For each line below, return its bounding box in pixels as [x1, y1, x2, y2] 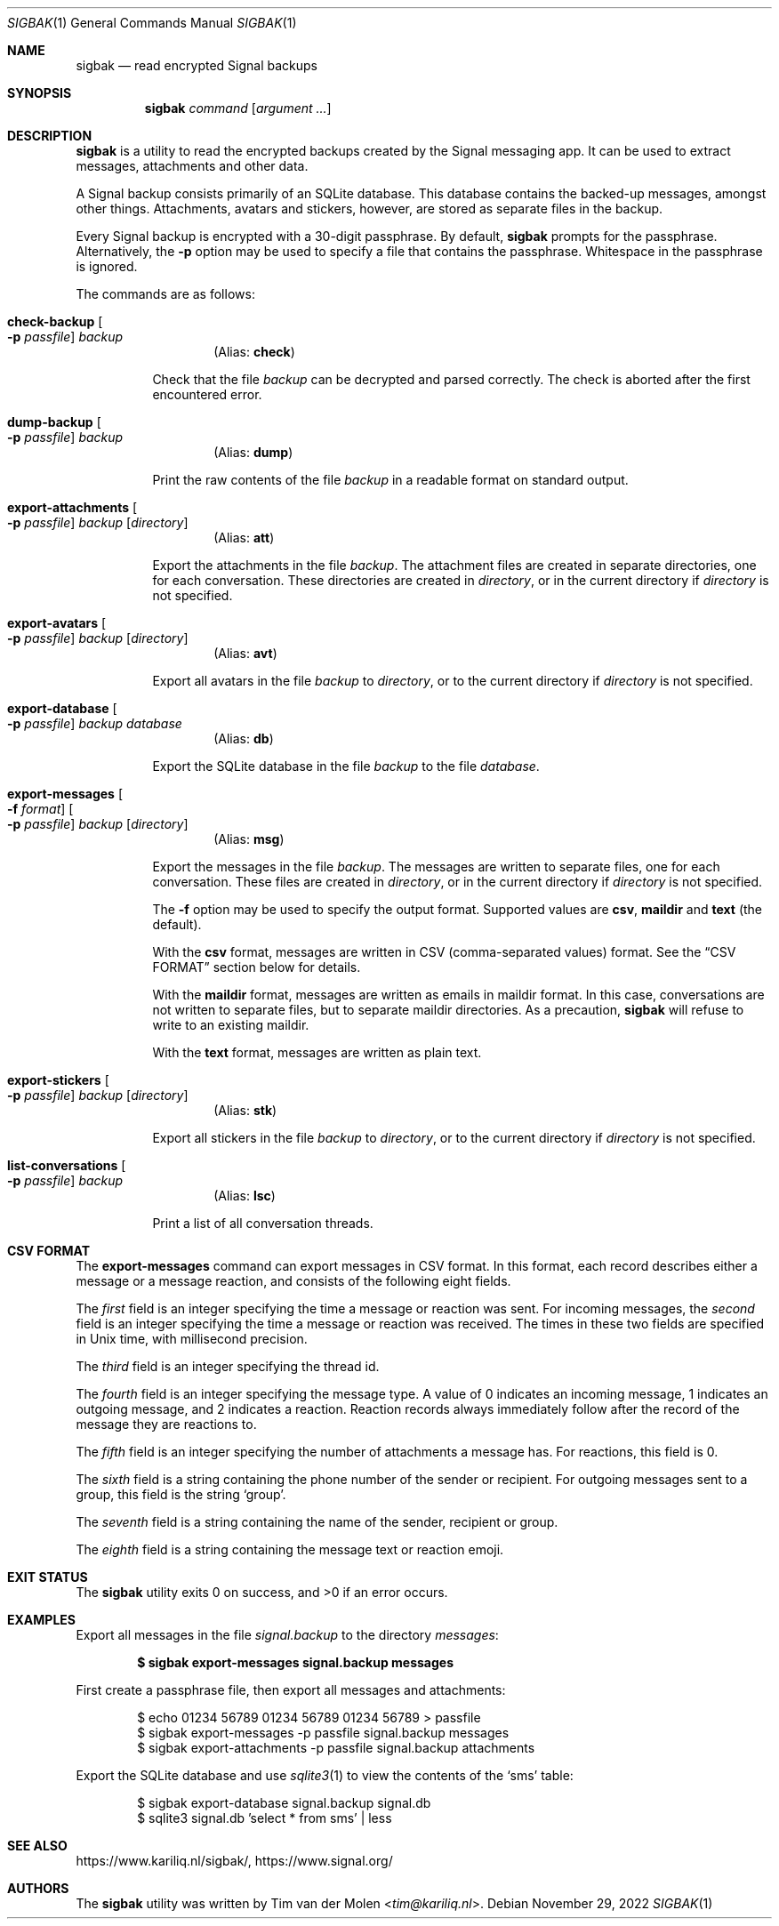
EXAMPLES [7, 1612, 76, 1627]
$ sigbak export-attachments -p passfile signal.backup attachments [137, 1740, 535, 1755]
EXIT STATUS [7, 1569, 88, 1585]
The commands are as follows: [76, 286, 255, 301]
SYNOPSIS [7, 85, 72, 100]
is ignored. [76, 259, 138, 274]
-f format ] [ [7, 801, 74, 816]
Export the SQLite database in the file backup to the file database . [152, 758, 540, 774]
